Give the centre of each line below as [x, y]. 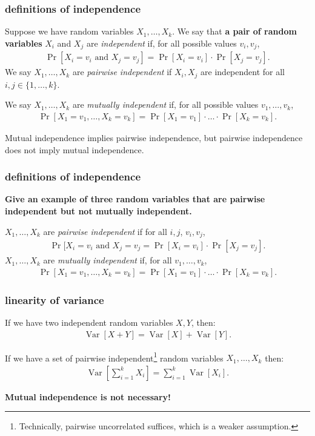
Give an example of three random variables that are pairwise [135, 199]
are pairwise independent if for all [105, 231]
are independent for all [243, 72]
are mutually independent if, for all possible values [165, 104]
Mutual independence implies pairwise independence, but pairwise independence [154, 137]
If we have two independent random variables [89, 322]
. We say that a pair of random [234, 31]
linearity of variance [55, 299]
